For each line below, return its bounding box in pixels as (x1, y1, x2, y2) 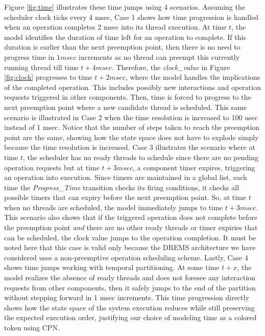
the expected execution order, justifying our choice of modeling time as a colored (4, 312, 257, 323)
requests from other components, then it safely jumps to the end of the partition (4, 282, 256, 293)
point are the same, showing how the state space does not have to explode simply (4, 131, 259, 142)
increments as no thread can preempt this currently (79, 51, 240, 62)
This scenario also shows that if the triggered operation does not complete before (4, 212, 258, 222)
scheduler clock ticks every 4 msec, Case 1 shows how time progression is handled (4, 11, 259, 22)
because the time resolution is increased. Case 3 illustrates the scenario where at (4, 142, 255, 152)
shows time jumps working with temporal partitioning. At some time (4, 262, 220, 273)
